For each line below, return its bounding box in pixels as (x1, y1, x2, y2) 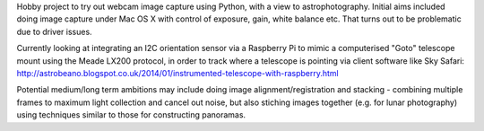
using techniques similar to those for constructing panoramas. (16, 109, 246, 120)
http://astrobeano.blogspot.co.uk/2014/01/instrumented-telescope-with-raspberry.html (16, 67, 340, 78)
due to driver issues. (16, 26, 93, 37)
